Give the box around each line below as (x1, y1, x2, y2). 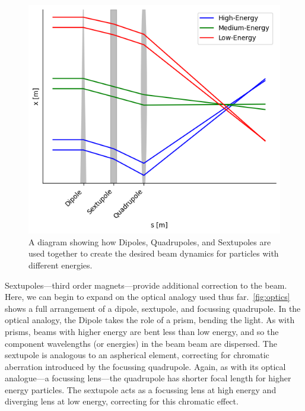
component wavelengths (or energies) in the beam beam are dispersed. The (5, 337, 277, 349)
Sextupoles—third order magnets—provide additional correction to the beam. (5, 279, 287, 291)
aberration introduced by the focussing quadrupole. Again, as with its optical (5, 360, 286, 372)
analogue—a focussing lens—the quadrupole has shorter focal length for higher (5, 372, 291, 384)
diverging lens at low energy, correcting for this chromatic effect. (5, 395, 239, 407)
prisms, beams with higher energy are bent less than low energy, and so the (5, 325, 279, 337)
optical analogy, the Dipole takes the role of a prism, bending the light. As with (5, 314, 295, 326)
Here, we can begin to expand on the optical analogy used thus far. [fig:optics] (5, 290, 290, 303)
